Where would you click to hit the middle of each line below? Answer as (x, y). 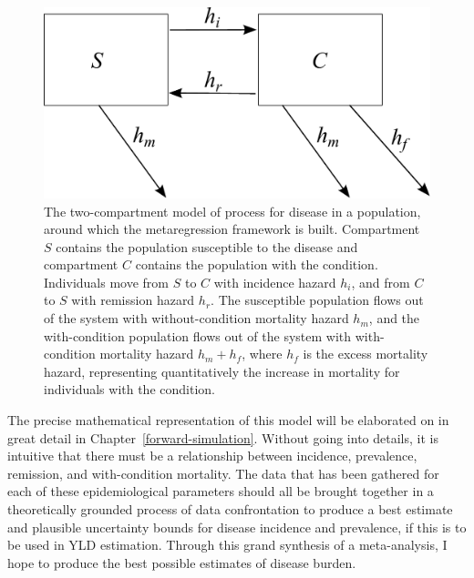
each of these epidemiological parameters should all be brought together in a (221, 491)
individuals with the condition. (129, 389)
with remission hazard (133, 300)
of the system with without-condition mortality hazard (196, 318)
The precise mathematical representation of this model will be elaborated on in (228, 420)
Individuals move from (107, 282)
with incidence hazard (275, 282)
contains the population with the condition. (257, 264)
